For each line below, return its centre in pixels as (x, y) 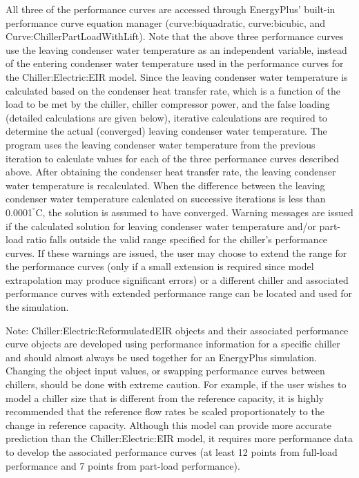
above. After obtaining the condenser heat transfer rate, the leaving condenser (171, 172)
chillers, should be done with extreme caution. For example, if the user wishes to (176, 384)
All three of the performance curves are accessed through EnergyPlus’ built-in (171, 9)
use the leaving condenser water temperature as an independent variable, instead (176, 49)
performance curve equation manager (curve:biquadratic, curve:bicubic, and (166, 22)
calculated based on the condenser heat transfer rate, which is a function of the (173, 90)
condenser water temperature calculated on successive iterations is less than (166, 199)
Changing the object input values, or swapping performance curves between (165, 371)
